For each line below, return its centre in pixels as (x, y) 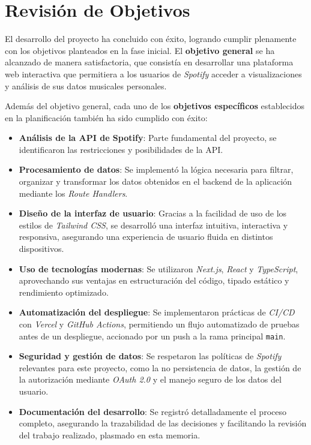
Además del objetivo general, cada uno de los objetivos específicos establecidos (155, 106)
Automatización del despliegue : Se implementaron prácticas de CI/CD (157, 312)
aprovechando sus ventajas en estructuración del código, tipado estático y (154, 280)
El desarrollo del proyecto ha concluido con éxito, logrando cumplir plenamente (151, 39)
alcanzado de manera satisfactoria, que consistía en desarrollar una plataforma (149, 62)
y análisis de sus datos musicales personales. (86, 85)
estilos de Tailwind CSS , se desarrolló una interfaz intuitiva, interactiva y (153, 225)
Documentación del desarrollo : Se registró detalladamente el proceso (152, 411)
